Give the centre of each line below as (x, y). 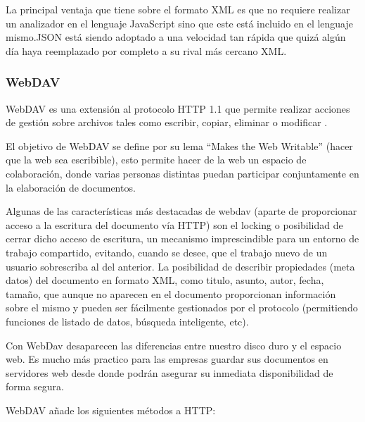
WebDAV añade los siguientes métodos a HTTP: (111, 410)
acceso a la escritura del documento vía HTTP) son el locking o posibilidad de (174, 224)
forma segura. (35, 386)
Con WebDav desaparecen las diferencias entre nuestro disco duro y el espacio (174, 345)
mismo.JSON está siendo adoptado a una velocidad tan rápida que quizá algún (176, 37)
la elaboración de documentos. (71, 187)
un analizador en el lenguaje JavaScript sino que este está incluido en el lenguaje (180, 23)
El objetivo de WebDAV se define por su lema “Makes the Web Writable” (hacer (179, 145)
